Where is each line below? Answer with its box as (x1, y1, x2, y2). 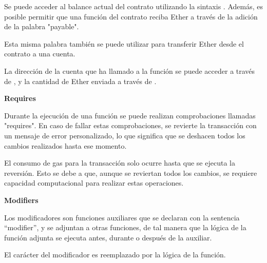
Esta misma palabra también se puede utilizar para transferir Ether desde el (4, 38, 244, 49)
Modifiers (4, 194, 39, 205)
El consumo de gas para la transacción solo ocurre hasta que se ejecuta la (4, 157, 235, 168)
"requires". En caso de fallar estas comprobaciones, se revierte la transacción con (4, 120, 257, 131)
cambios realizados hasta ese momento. (4, 140, 127, 151)
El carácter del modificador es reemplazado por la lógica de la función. (4, 249, 226, 260)
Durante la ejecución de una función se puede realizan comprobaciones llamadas (4, 110, 256, 120)
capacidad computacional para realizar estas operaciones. (4, 177, 184, 188)
